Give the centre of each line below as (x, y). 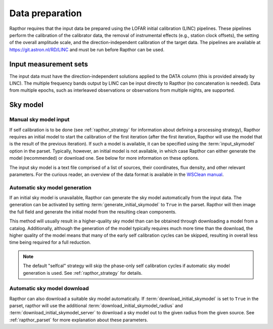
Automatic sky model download (49, 288)
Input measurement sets (49, 64)
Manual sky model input (39, 120)
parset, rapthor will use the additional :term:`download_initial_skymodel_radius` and (96, 306)
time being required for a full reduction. (50, 242)
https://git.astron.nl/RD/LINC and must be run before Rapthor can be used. (87, 49)
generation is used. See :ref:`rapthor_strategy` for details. (83, 273)
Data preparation (45, 13)
